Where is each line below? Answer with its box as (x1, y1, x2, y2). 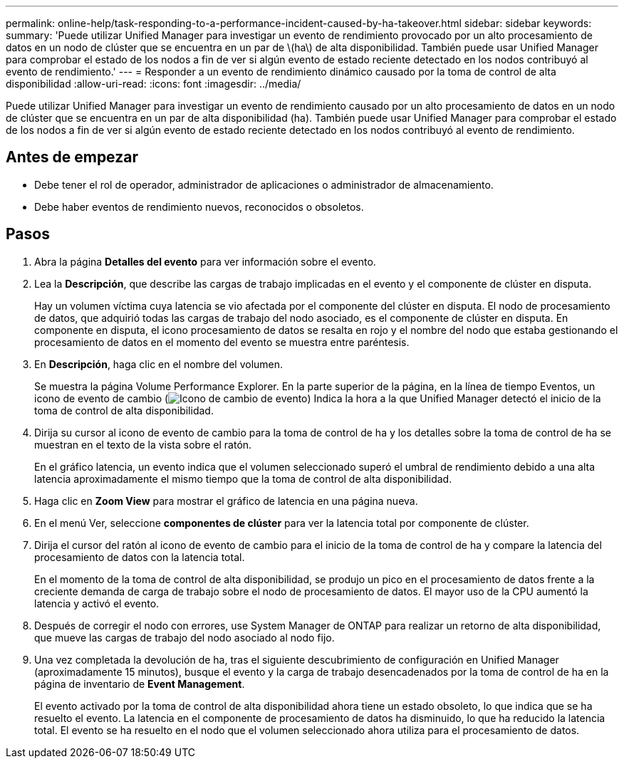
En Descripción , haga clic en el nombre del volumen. (34, 357, 284, 370)
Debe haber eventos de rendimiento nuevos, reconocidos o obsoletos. (34, 200, 364, 213)
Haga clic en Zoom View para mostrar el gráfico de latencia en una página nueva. (34, 494, 418, 507)
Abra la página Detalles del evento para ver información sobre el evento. (34, 255, 376, 268)
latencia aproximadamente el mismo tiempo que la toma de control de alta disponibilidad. (34, 472, 452, 485)
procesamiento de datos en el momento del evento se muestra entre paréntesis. (34, 335, 410, 348)
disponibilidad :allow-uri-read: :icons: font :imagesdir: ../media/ (6, 78, 301, 90)
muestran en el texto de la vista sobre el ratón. (34, 438, 252, 451)
